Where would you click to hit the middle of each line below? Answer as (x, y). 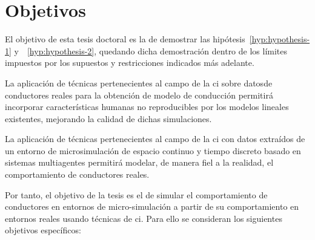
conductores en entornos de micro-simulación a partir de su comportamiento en (152, 206)
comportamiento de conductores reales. (77, 174)
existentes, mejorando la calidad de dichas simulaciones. (108, 118)
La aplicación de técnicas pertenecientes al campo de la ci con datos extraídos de (155, 139)
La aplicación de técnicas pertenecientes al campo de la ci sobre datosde (139, 83)
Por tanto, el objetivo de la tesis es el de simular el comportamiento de (136, 194)
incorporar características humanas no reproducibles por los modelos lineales (147, 107)
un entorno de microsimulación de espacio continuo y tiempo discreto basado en (153, 150)
